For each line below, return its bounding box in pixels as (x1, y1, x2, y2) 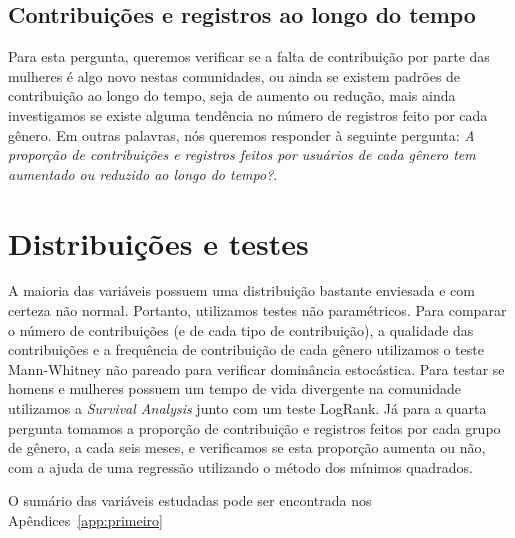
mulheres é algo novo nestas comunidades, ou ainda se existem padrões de (8, 65, 461, 86)
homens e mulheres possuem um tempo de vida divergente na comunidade (8, 378, 462, 399)
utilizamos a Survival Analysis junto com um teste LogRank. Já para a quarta (8, 398, 487, 419)
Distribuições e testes (8, 222, 309, 263)
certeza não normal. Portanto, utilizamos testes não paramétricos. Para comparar (8, 300, 507, 321)
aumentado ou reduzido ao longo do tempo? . (8, 163, 278, 184)
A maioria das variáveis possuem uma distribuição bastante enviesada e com (8, 280, 475, 301)
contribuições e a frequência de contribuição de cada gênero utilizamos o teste (8, 339, 484, 360)
